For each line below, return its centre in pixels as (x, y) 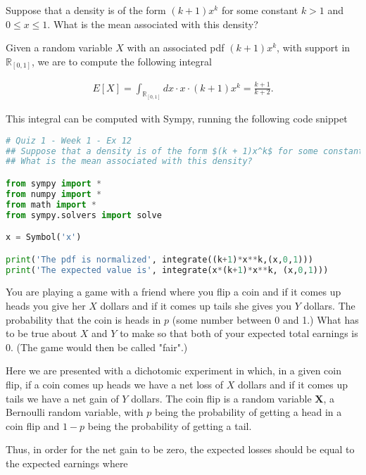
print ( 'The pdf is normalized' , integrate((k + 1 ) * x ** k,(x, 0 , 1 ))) (159, 259)
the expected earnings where (67, 463)
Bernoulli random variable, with (75, 412)
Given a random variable (59, 47)
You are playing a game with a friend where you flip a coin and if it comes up (173, 292)
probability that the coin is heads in (83, 319)
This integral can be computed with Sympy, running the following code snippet (177, 119)
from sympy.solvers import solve (84, 215)
